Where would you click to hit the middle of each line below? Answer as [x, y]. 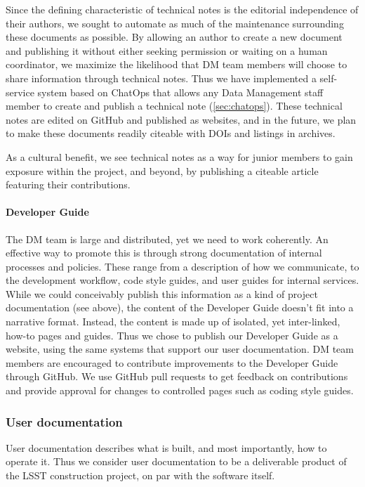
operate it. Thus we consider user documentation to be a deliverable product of [176, 461]
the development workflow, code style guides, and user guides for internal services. [182, 280]
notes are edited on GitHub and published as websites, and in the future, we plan [181, 119]
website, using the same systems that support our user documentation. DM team [180, 349]
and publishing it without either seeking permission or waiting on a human [167, 50]
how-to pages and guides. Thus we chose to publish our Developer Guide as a [172, 335]
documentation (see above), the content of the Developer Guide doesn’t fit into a [180, 307]
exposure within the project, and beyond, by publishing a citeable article [162, 170]
